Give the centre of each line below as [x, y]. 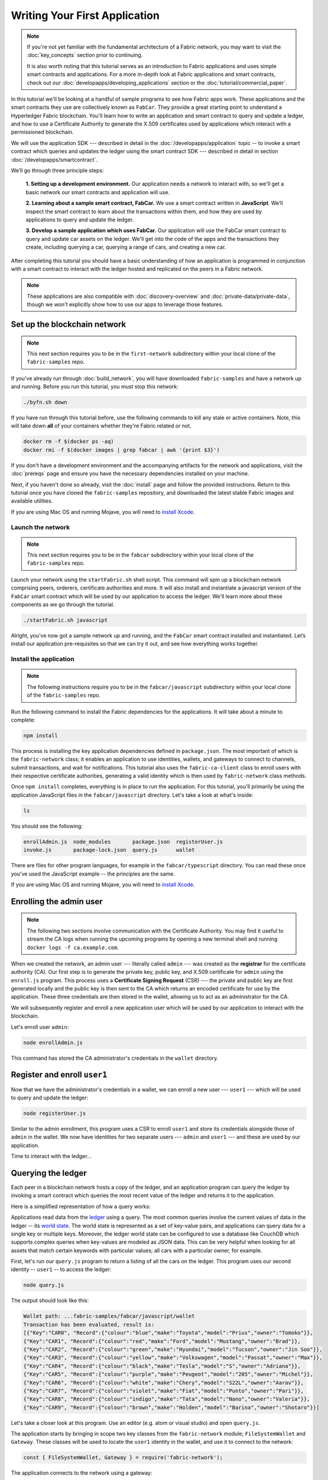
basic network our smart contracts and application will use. [98, 192]
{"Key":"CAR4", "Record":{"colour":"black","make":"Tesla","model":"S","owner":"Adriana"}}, [162, 1366]
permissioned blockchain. [42, 132]
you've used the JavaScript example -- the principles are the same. [93, 874]
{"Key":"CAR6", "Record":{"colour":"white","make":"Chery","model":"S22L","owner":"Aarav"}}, [164, 1383]
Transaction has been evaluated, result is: [89, 1324]
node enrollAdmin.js [53, 1043]
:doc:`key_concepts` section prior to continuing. [85, 55]
